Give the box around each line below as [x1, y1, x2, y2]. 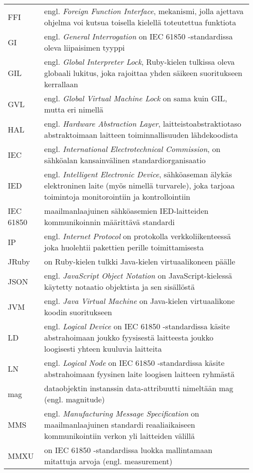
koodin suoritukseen [44, 306, 112, 318]
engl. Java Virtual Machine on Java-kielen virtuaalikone [44, 295, 235, 306]
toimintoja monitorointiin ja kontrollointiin [44, 191, 191, 202]
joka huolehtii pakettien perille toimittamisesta [44, 242, 204, 253]
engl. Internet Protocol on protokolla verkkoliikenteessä [44, 230, 231, 242]
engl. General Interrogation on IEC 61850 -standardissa [44, 31, 233, 42]
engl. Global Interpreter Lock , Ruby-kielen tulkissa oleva [44, 56, 235, 67]
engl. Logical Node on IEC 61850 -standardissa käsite [44, 357, 225, 368]
